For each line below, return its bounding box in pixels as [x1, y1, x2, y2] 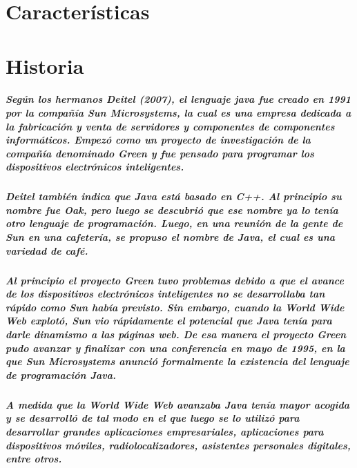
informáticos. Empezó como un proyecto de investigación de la [6, 133, 311, 147]
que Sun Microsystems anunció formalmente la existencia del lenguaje [6, 354, 349, 369]
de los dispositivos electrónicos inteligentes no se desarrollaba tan [6, 286, 325, 301]
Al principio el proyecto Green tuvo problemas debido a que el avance [6, 273, 344, 287]
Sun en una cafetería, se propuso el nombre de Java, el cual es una [6, 230, 336, 244]
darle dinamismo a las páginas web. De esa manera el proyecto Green [6, 327, 347, 341]
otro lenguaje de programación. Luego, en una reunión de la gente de [6, 216, 343, 231]
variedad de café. [6, 243, 88, 257]
